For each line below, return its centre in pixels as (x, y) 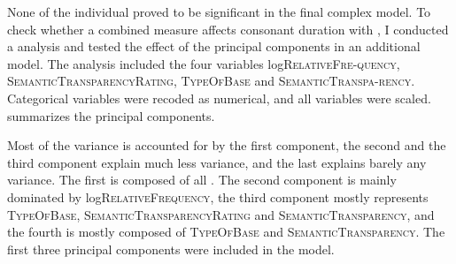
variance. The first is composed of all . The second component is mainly (202, 180)
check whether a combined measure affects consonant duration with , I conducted (228, 29)
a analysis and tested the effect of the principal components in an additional (214, 46)
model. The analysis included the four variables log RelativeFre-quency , (204, 63)
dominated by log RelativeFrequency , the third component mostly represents (218, 196)
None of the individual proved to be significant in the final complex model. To (219, 11)
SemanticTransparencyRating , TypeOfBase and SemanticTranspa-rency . (211, 81)
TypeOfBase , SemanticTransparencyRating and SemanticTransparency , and (221, 214)
